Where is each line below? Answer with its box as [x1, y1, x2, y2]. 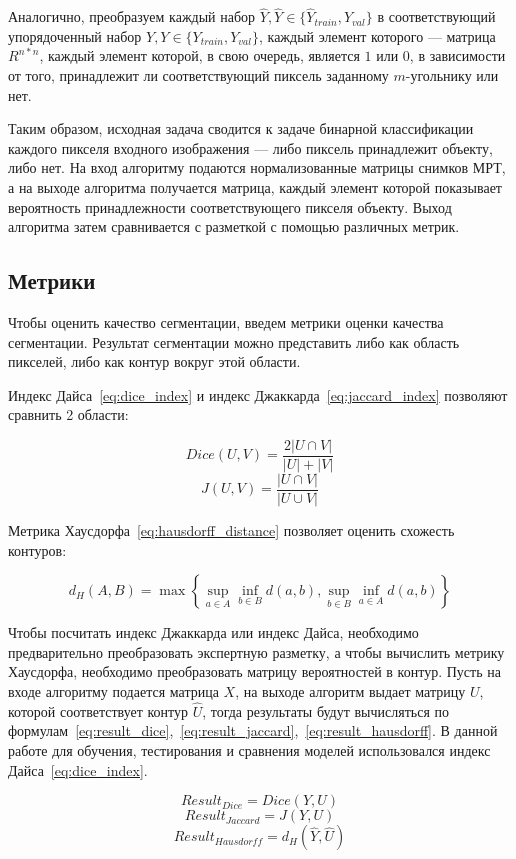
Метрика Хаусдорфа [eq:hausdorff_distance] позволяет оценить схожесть [8, 520, 455, 541]
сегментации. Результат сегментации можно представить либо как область [8, 331, 460, 352]
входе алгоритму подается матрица [8, 681, 219, 702]
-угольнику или [405, 65, 499, 85]
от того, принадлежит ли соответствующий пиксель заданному [8, 65, 389, 85]
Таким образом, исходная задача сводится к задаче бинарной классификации [8, 118, 474, 139]
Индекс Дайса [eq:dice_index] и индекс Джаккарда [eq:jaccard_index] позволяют [8, 384, 508, 405]
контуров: [8, 539, 67, 560]
